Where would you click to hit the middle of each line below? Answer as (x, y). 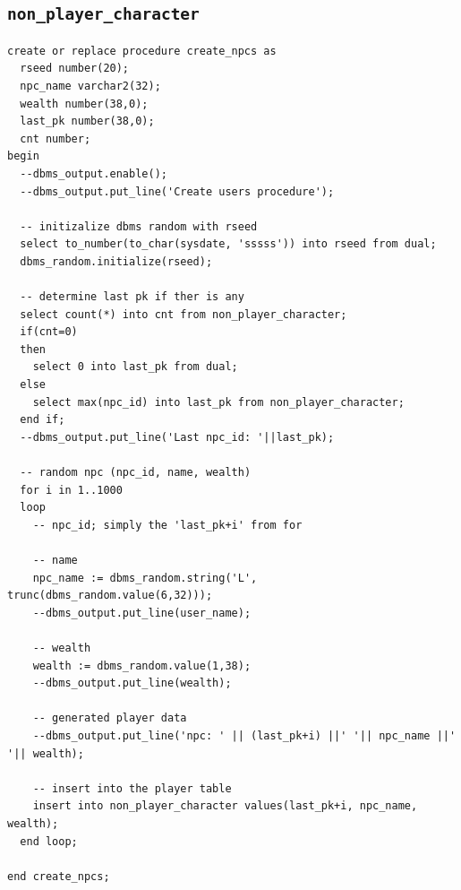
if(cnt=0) (49, 332)
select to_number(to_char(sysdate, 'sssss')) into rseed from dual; (228, 244)
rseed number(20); (75, 69)
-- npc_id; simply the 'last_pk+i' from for (167, 525)
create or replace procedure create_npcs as (142, 51)
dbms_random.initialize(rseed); (116, 261)
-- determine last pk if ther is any (132, 297)
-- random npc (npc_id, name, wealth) (136, 473)
